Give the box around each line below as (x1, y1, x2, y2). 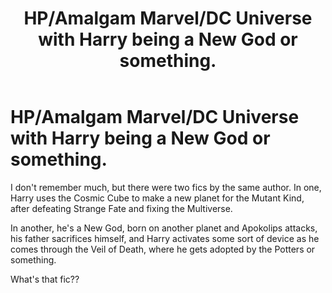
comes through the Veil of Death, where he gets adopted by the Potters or (10, 243, 316, 255)
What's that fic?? (10, 273, 80, 285)
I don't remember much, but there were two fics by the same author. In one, (10, 181, 322, 193)
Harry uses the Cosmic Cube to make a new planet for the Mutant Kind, (10, 192, 305, 204)
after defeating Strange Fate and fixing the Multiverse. (10, 202, 233, 214)
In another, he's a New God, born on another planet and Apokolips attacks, (10, 222, 318, 234)
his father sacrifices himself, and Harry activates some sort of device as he (10, 232, 320, 244)
